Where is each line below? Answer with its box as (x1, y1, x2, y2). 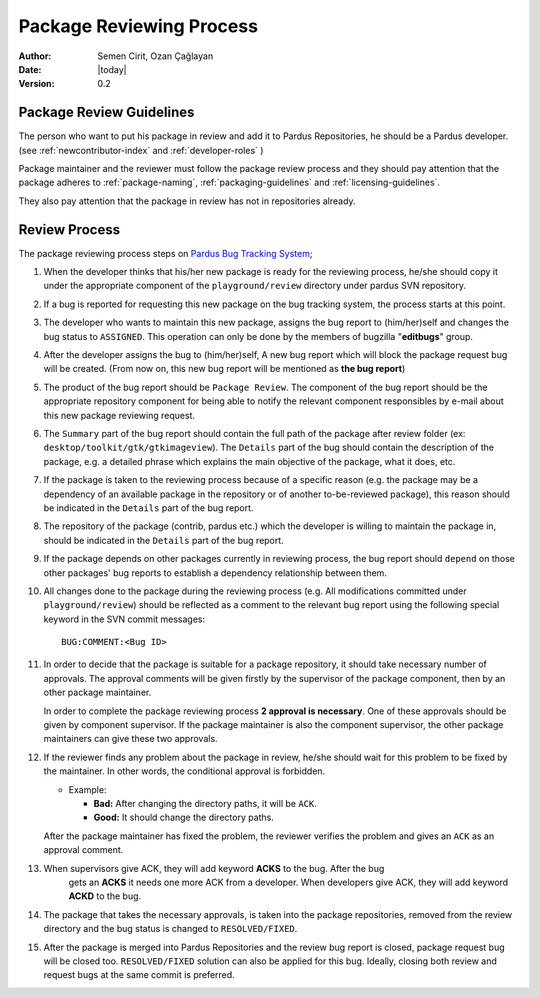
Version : (18, 78, 55, 90)
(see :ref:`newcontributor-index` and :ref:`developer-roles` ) (18, 144, 264, 156)
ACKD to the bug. (68, 890, 142, 902)
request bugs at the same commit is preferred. (43, 969, 235, 981)
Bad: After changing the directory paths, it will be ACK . (93, 797, 317, 809)
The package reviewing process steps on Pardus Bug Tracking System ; (18, 247, 313, 259)
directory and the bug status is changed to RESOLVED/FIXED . (43, 923, 298, 935)
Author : (18, 50, 52, 62)
